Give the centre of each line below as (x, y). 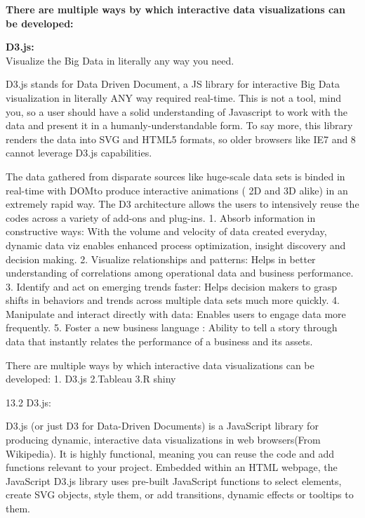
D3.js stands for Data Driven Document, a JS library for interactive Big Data (173, 84)
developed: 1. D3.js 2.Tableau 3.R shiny (91, 379)
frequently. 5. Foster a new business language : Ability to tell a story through (172, 327)
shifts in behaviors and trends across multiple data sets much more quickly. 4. (173, 300)
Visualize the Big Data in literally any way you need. (120, 60)
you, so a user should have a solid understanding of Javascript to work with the (177, 111)
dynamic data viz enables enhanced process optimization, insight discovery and (176, 245)
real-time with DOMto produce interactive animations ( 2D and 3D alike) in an (177, 190)
